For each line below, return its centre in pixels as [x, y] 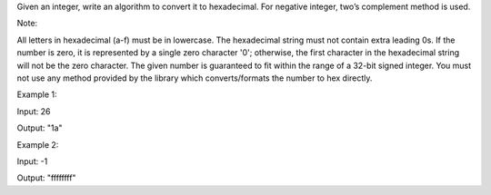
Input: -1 [32, 161]
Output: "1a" [40, 128]
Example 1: [37, 94]
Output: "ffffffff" [46, 178]
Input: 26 [34, 111]
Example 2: [38, 144]
